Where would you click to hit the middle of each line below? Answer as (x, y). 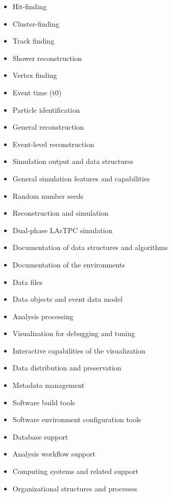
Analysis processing (43, 316)
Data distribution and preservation (67, 368)
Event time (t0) (37, 92)
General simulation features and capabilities (81, 178)
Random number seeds (48, 195)
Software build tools (44, 402)
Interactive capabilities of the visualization (79, 350)
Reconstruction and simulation (60, 213)
